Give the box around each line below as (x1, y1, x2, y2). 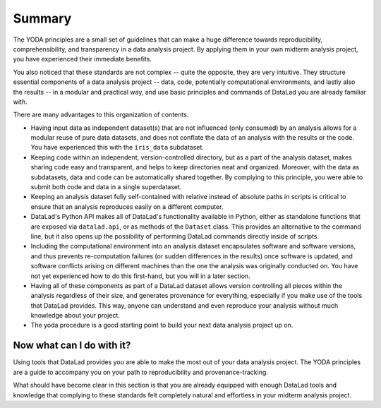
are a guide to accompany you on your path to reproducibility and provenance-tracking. (13, 368, 268, 376)
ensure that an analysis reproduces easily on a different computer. (30, 202, 224, 211)
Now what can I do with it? (13, 340, 131, 352)
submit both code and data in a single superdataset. (30, 183, 182, 191)
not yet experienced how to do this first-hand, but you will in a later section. (30, 272, 250, 280)
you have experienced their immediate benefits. (13, 55, 152, 64)
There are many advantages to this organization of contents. (13, 110, 189, 119)
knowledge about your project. (30, 311, 120, 320)
